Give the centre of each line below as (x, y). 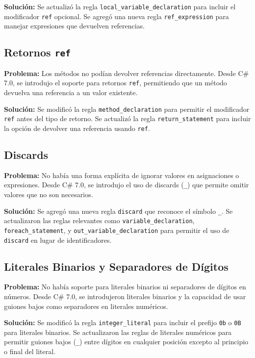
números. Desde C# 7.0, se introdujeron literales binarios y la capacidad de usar (125, 296)
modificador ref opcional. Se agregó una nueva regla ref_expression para (116, 16)
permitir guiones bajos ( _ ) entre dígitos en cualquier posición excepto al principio (126, 342)
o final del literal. (30, 351)
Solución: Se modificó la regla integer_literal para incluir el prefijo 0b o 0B (123, 322)
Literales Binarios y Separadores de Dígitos (116, 266)
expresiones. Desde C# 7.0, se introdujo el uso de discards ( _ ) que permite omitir (127, 185)
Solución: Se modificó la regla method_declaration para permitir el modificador (127, 109)
